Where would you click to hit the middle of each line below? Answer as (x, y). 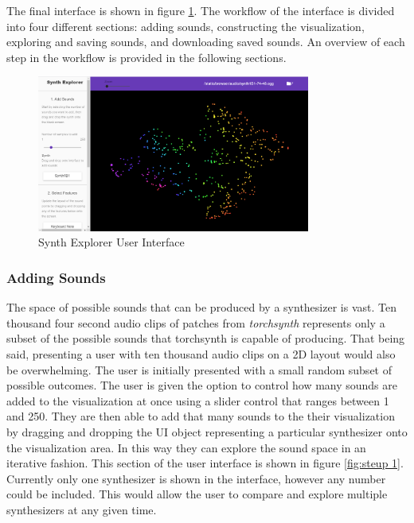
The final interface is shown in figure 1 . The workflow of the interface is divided (201, 10)
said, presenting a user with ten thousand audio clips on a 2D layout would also (201, 353)
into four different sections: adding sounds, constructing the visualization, (186, 26)
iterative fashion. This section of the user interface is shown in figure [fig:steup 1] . (205, 463)
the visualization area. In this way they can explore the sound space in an (186, 447)
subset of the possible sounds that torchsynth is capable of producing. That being (206, 338)
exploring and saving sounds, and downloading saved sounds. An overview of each (206, 42)
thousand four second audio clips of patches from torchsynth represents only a (196, 322)
